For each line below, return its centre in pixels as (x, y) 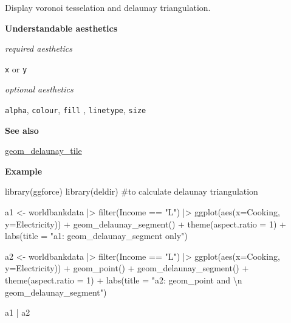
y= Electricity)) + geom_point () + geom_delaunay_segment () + (127, 268)
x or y (16, 68)
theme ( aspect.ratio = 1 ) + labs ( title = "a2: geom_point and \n (124, 280)
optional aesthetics (39, 89)
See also (22, 130)
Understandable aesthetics (61, 28)
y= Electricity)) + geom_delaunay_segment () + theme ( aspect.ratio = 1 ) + (145, 224)
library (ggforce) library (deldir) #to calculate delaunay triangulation (132, 191)
